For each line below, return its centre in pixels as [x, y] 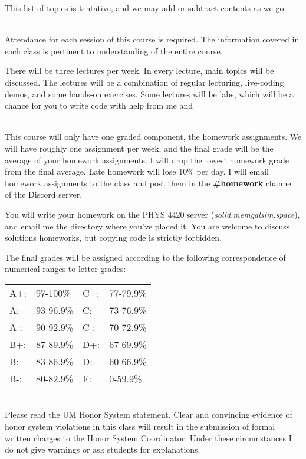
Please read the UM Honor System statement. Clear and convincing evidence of [149, 414]
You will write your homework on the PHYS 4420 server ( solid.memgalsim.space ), [152, 214]
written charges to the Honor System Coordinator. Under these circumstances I [148, 437]
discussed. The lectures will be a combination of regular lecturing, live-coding [144, 82]
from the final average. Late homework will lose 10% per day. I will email [137, 171]
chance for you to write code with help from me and [99, 105]
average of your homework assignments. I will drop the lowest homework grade [147, 160]
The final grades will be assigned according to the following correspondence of [145, 257]
